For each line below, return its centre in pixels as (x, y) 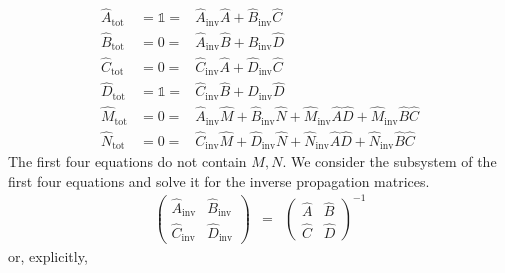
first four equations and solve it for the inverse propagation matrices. (219, 180)
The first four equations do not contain (127, 161)
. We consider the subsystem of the (389, 161)
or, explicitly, (48, 256)
